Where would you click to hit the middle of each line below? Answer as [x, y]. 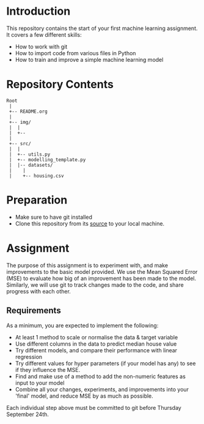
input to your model [40, 383]
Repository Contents [60, 85]
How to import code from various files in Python [75, 53]
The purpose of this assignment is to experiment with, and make [87, 265]
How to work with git [41, 47]
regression [29, 357]
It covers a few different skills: [44, 34]
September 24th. [27, 414]
